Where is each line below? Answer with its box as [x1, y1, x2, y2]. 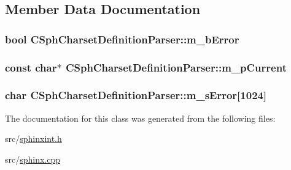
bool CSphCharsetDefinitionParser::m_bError [5, 31, 239, 46]
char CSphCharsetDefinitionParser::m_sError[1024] [5, 87, 267, 103]
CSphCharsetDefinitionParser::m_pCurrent [65, 59, 287, 75]
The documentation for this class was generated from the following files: [5, 111, 276, 124]
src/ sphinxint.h [5, 132, 62, 145]
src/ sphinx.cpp [5, 152, 61, 165]
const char [5, 59, 57, 75]
